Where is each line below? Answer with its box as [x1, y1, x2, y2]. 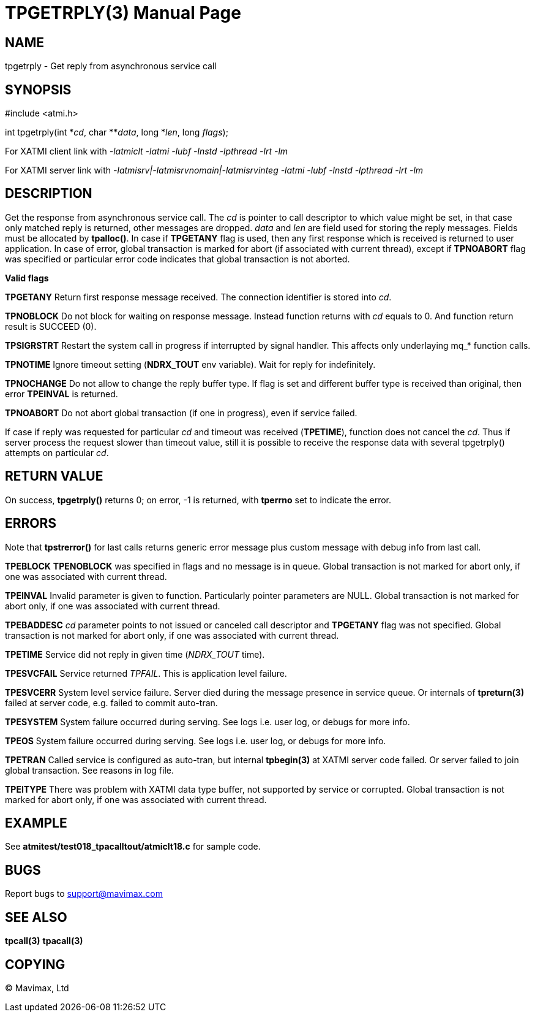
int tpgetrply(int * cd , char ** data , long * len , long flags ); [5, 127, 228, 138]
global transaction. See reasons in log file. [5, 764, 174, 775]
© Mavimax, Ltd [5, 982, 69, 993]
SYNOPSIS [5, 82, 72, 97]
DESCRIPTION [5, 186, 92, 202]
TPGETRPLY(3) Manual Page [5, 2, 241, 23]
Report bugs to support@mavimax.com [5, 888, 163, 899]
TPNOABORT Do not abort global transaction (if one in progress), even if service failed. [5, 407, 357, 418]
